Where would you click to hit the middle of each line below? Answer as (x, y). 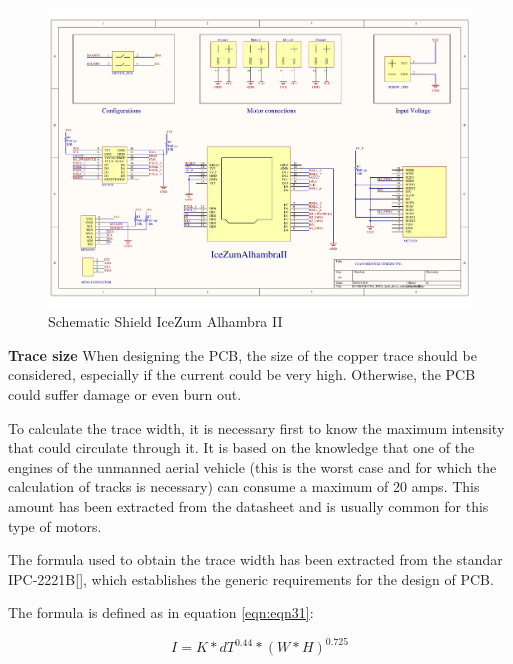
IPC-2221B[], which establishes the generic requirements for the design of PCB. (251, 578)
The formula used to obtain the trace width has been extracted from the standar (255, 559)
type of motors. (55, 525)
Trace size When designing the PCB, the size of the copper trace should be (242, 354)
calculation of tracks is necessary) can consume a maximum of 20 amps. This (244, 486)
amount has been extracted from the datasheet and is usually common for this (248, 506)
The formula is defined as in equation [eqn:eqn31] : (161, 612)
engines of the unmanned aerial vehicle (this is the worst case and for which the (252, 466)
